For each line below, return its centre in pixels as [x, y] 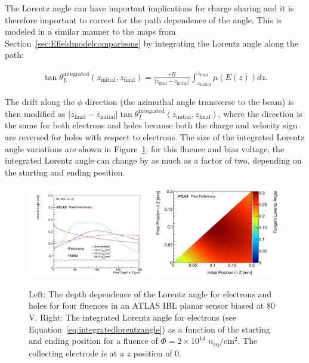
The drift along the [40, 102]
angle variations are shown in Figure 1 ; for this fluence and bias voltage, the [145, 148]
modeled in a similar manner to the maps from [90, 31]
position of [153, 353]
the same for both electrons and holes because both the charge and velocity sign [151, 125]
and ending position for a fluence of [93, 341]
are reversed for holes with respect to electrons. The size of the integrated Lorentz [155, 137]
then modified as [35, 113]
